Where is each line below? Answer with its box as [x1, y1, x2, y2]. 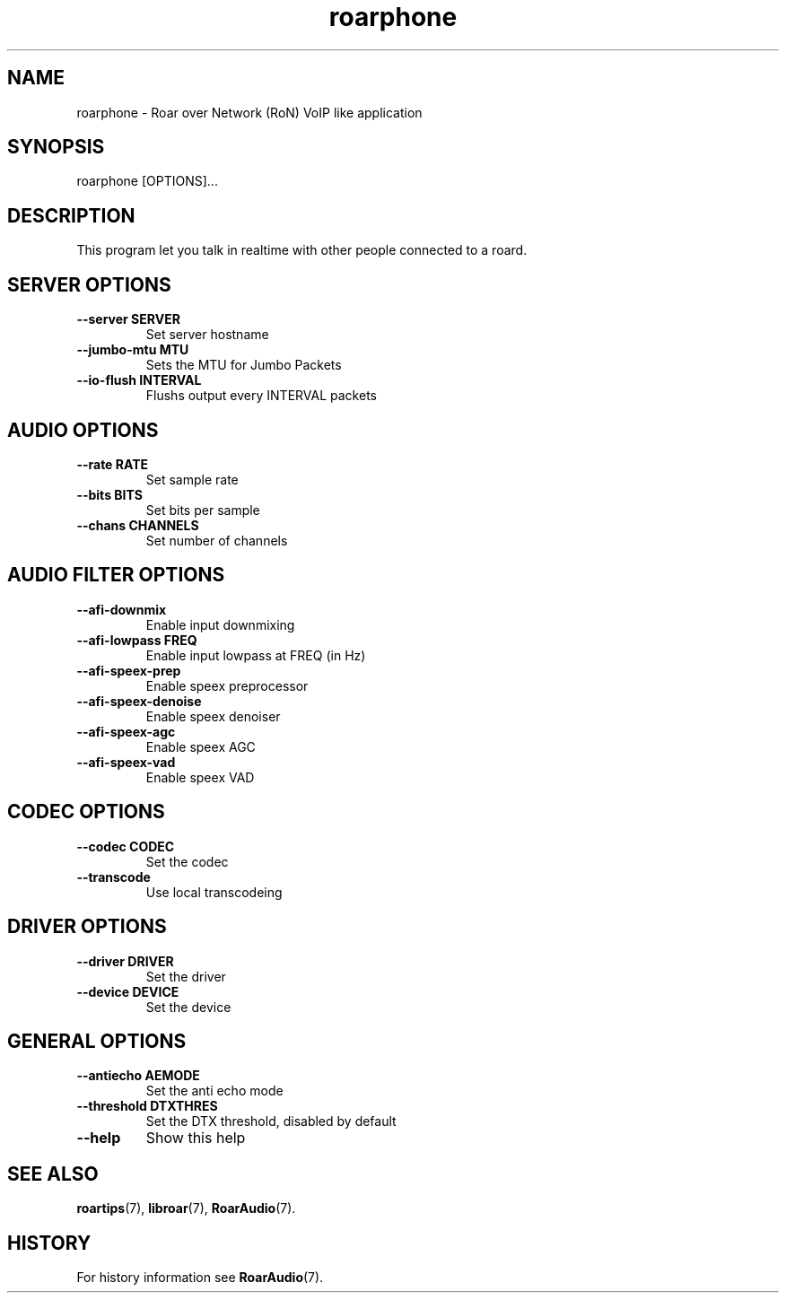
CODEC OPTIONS [7, 800, 165, 824]
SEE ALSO [7, 1162, 99, 1185]
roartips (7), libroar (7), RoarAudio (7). [76, 1200, 296, 1217]
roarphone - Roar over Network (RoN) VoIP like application [76, 104, 423, 120]
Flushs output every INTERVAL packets [145, 388, 377, 404]
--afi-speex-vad [76, 754, 176, 770]
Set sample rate [145, 471, 239, 487]
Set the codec [145, 853, 229, 869]
